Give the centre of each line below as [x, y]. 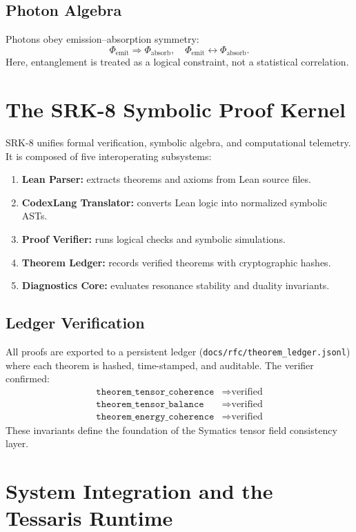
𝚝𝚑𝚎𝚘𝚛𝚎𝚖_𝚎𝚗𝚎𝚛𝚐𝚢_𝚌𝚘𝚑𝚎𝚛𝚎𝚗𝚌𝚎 [155, 416]
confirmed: [28, 378]
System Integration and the [139, 491]
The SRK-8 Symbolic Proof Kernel [176, 109]
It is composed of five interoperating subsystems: [109, 156]
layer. [17, 443]
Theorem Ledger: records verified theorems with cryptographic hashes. [176, 262]
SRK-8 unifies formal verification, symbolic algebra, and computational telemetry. [178, 142]
